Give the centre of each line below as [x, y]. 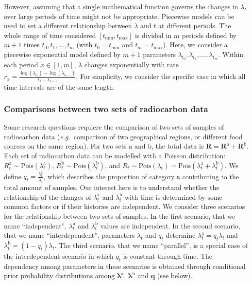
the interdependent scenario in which [59, 256]
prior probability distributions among [59, 275]
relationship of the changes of [48, 197]
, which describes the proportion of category [109, 176]
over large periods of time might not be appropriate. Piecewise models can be [119, 16]
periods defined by [209, 35]
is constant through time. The [168, 256]
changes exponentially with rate [131, 65]
